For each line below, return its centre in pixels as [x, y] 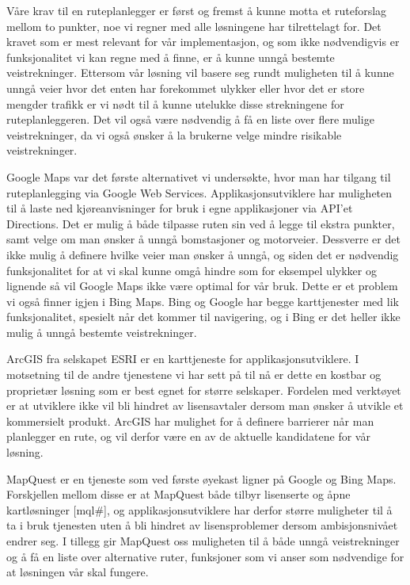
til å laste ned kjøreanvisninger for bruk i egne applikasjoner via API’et [180, 208]
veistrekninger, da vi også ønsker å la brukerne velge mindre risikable [174, 134]
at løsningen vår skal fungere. [78, 572]
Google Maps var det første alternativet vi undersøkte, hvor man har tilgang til [199, 176]
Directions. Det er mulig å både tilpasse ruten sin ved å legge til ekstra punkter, [201, 223]
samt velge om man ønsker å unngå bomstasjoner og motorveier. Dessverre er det [203, 239]
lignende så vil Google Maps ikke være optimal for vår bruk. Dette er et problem [202, 286]
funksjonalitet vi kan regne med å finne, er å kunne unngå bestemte [171, 57]
